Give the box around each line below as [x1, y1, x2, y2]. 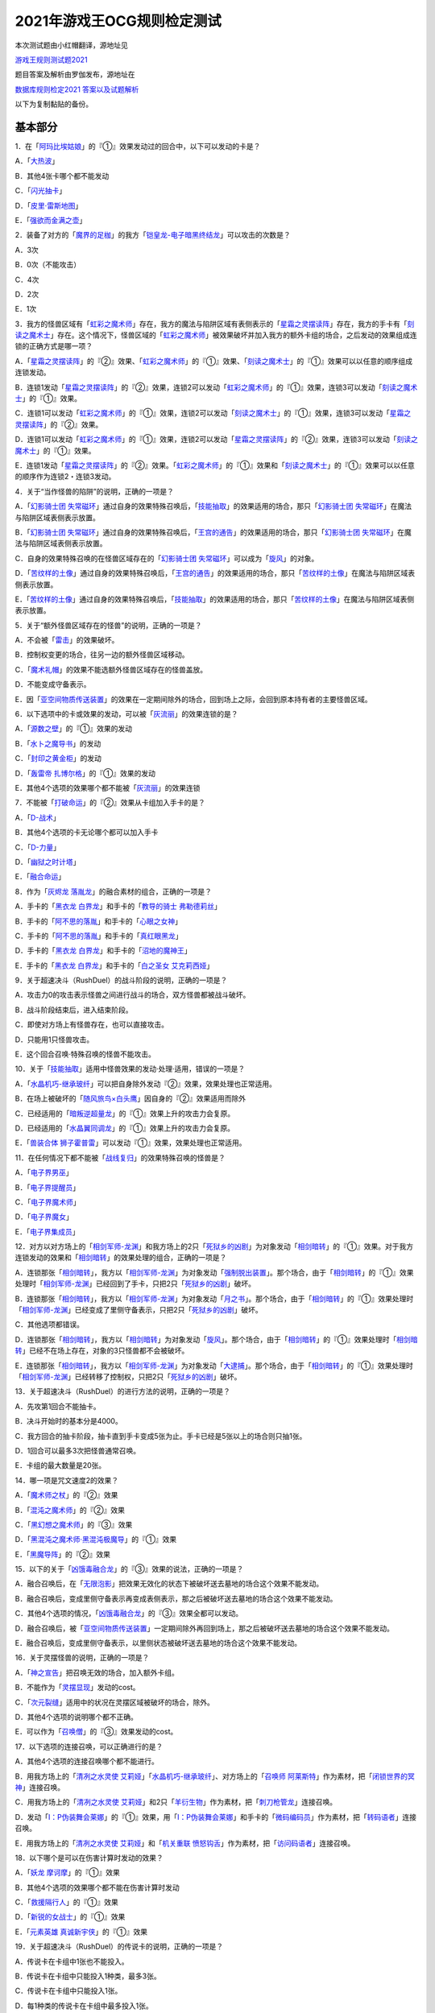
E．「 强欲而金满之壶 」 [14, 215, 87, 225]
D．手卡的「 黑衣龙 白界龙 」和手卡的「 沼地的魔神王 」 [14, 946, 193, 956]
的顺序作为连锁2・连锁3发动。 [14, 472, 116, 482]
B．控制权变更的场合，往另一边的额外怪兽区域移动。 [14, 650, 189, 659]
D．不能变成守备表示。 [14, 680, 92, 689]
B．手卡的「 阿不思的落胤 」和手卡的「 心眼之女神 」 [14, 916, 183, 926]
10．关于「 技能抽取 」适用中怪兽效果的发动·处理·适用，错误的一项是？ [14, 1064, 246, 1074]
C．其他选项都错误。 [14, 1320, 85, 1329]
